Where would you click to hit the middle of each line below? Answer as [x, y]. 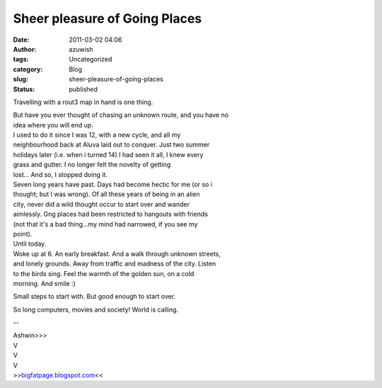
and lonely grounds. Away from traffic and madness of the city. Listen [114, 264]
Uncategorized [91, 59]
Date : [21, 40]
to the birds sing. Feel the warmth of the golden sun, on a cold [104, 273]
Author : [25, 49]
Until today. [30, 244]
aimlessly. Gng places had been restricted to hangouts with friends [111, 214]
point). [23, 234]
